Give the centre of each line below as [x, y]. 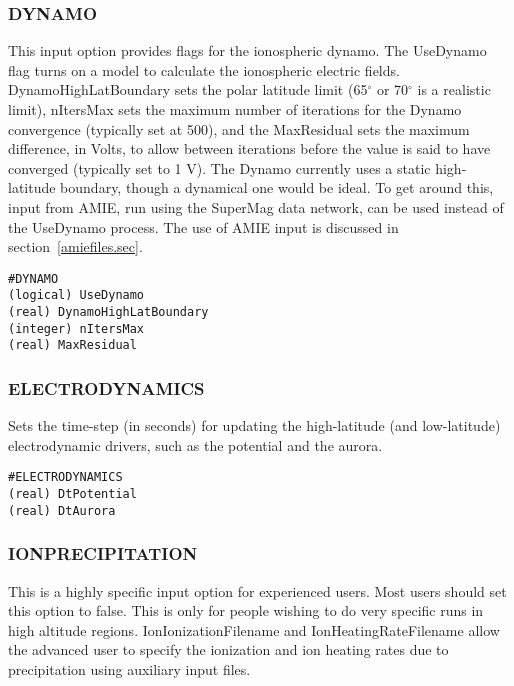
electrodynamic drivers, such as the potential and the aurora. [195, 444]
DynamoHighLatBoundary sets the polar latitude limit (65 [188, 89]
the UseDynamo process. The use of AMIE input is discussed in [203, 226]
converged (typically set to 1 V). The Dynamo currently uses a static [219, 167]
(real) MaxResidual [72, 345]
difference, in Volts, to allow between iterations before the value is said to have [249, 148]
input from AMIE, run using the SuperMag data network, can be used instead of [256, 206]
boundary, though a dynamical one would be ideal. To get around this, [277, 187]
